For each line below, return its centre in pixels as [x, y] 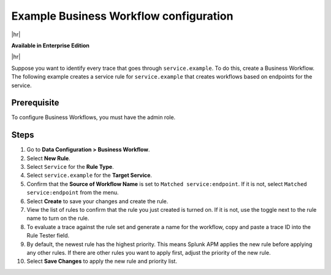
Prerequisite [35, 103]
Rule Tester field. [48, 236]
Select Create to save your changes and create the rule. [97, 201]
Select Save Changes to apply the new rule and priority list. [102, 261]
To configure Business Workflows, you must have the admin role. [93, 117]
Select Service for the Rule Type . [70, 167]
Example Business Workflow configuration [122, 16]
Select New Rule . [48, 158]
